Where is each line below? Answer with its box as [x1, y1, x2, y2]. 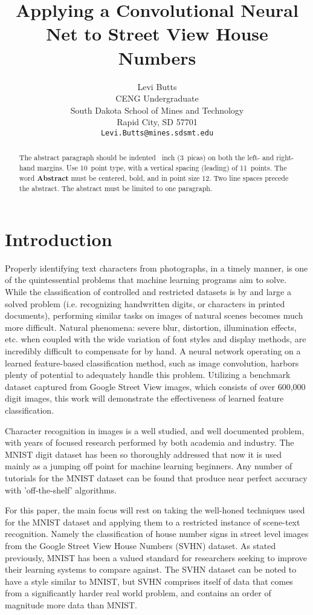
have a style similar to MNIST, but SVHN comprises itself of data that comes [5, 574, 293, 587]
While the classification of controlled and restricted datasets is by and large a [5, 285, 291, 298]
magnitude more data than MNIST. [5, 598, 138, 611]
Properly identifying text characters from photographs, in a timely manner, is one [5, 261, 308, 274]
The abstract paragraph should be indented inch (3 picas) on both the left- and [19, 152, 274, 163]
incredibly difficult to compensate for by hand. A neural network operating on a [5, 345, 301, 357]
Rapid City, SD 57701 [117, 116, 198, 128]
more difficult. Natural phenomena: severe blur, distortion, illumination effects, [5, 321, 297, 333]
